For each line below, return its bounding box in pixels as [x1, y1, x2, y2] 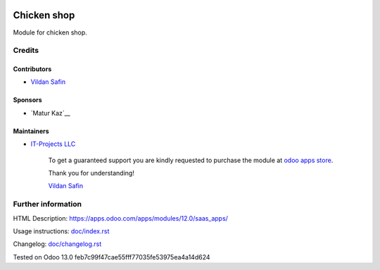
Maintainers [13, 127, 49, 135]
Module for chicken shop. [13, 28, 87, 37]
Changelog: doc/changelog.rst [13, 240, 102, 248]
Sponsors [13, 96, 42, 104]
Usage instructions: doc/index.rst [13, 226, 110, 235]
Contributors [13, 65, 52, 73]
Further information [13, 200, 82, 209]
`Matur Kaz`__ [30, 109, 70, 117]
